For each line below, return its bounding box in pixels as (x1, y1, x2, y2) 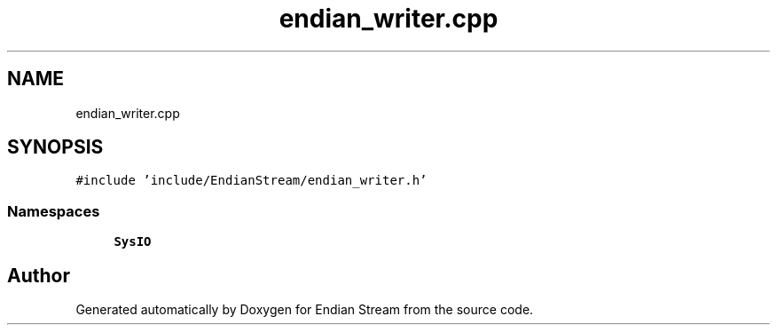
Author (7, 264, 70, 287)
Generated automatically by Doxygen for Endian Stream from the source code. (75, 302, 534, 318)
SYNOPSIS (7, 136, 104, 159)
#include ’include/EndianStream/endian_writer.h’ (75, 173, 428, 188)
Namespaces (7, 202, 100, 220)
